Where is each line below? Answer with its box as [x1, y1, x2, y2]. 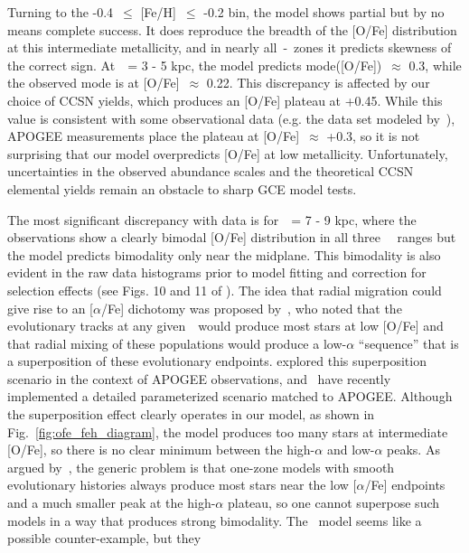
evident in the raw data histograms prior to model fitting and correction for [7, 263, 427, 282]
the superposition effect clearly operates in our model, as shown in [7, 405, 375, 424]
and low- [326, 440, 375, 459]
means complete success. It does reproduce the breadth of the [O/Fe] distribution [7, 20, 457, 39]
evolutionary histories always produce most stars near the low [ [7, 475, 357, 494]
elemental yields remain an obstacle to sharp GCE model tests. [7, 179, 357, 198]
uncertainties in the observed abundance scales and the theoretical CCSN [7, 162, 414, 181]
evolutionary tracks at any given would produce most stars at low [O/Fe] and [7, 316, 444, 335]
